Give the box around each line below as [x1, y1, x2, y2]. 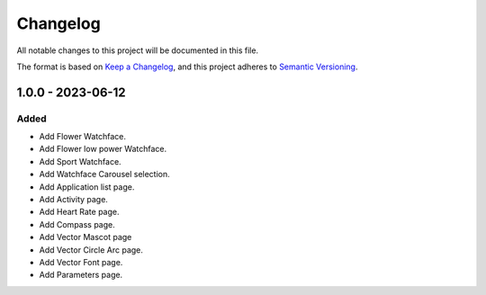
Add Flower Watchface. [39, 131, 126, 142]
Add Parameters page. [39, 270, 123, 281]
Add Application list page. [39, 181, 135, 192]
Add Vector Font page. [39, 257, 123, 267]
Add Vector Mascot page [39, 232, 132, 243]
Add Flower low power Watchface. [39, 144, 167, 155]
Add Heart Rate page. [39, 207, 121, 218]
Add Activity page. [39, 194, 108, 205]
